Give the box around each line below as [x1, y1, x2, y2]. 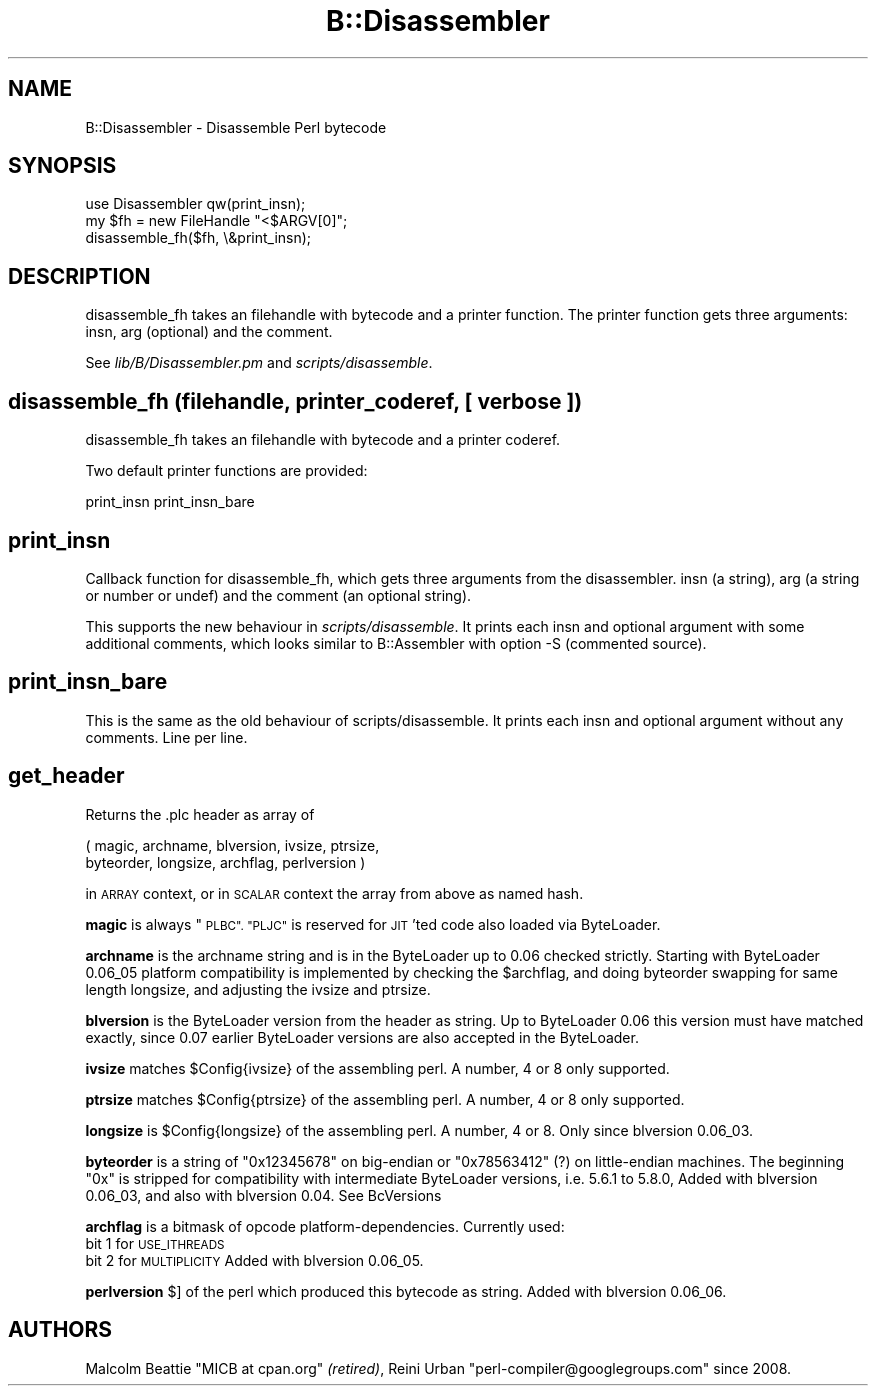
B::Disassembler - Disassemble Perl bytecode [85, 118, 387, 136]
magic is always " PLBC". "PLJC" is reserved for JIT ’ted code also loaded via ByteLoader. [85, 915, 661, 933]
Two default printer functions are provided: [85, 462, 368, 480]
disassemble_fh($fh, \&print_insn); [85, 229, 312, 247]
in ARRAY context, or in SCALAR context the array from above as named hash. [85, 884, 584, 902]
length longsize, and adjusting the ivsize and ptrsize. [85, 980, 431, 998]
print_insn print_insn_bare [85, 493, 255, 511]
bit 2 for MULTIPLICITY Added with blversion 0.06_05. [85, 1251, 424, 1269]
